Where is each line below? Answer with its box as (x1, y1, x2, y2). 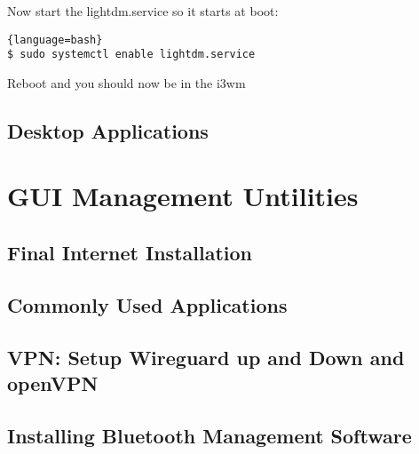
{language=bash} (7, 33, 103, 46)
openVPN (7, 370, 99, 396)
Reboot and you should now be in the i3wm (7, 73, 246, 92)
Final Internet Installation (7, 239, 252, 267)
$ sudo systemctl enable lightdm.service (7, 48, 256, 61)
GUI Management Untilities (7, 178, 359, 214)
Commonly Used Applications (7, 291, 288, 318)
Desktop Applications (7, 116, 209, 144)
